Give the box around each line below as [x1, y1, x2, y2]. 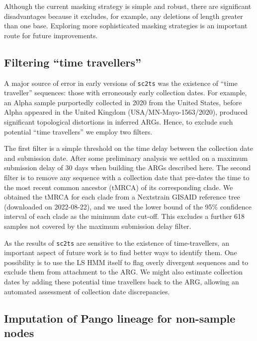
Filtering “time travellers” [4, 54, 142, 69]
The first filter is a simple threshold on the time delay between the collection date [4, 143, 253, 153]
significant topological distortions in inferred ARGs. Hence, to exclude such [4, 117, 233, 127]
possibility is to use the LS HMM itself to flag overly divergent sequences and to [4, 257, 249, 267]
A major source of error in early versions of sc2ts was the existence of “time [4, 77, 238, 88]
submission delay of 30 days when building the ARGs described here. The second [4, 162, 251, 173]
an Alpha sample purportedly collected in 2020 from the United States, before [4, 97, 242, 107]
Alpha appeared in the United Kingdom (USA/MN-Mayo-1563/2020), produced [4, 107, 248, 117]
